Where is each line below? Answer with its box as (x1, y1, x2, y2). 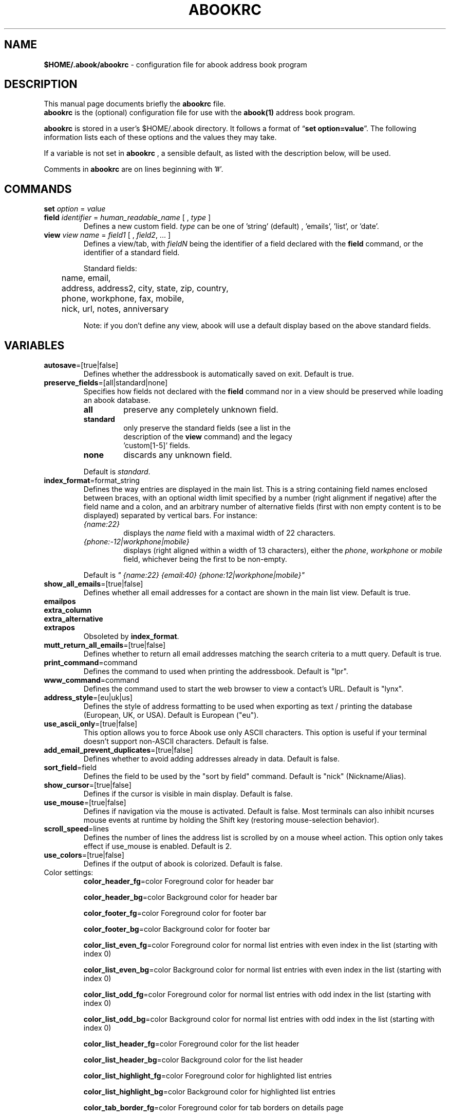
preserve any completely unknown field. (123, 404, 278, 415)
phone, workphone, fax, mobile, (61, 293, 184, 304)
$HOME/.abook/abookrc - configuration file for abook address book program (44, 60, 307, 69)
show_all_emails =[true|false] (44, 579, 143, 589)
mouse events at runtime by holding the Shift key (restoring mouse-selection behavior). (83, 816, 379, 825)
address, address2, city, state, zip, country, (61, 283, 229, 294)
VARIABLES (4, 339, 65, 352)
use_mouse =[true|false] (44, 798, 126, 807)
